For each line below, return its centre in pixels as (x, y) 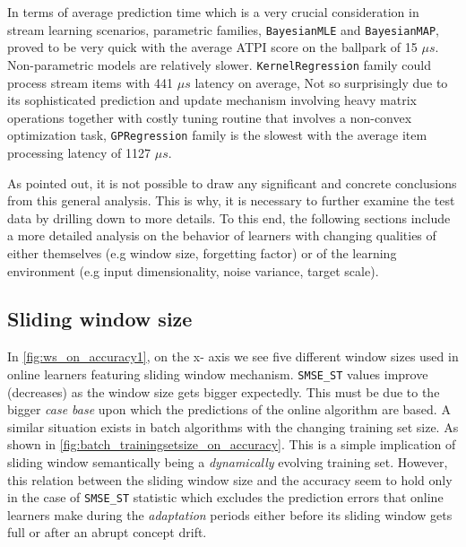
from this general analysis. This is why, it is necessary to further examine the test (231, 200)
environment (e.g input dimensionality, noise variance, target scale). (193, 270)
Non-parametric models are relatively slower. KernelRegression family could (220, 64)
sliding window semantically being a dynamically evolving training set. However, (228, 461)
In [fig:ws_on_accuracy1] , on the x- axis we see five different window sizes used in (233, 356)
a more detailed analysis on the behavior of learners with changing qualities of (222, 235)
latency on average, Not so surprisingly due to (321, 82)
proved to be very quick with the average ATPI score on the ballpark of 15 (212, 47)
